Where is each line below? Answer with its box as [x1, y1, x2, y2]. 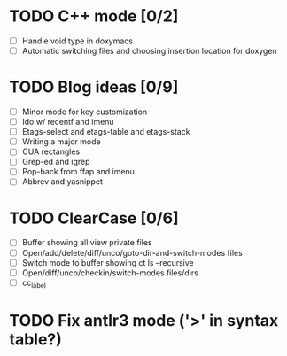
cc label [21, 277, 46, 290]
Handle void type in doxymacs [21, 35, 133, 46]
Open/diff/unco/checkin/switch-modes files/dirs [21, 267, 199, 278]
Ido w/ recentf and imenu [21, 117, 114, 128]
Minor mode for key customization [21, 106, 148, 117]
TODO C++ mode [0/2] [9, 6, 179, 27]
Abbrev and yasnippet [21, 176, 104, 187]
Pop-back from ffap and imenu [21, 166, 136, 177]
